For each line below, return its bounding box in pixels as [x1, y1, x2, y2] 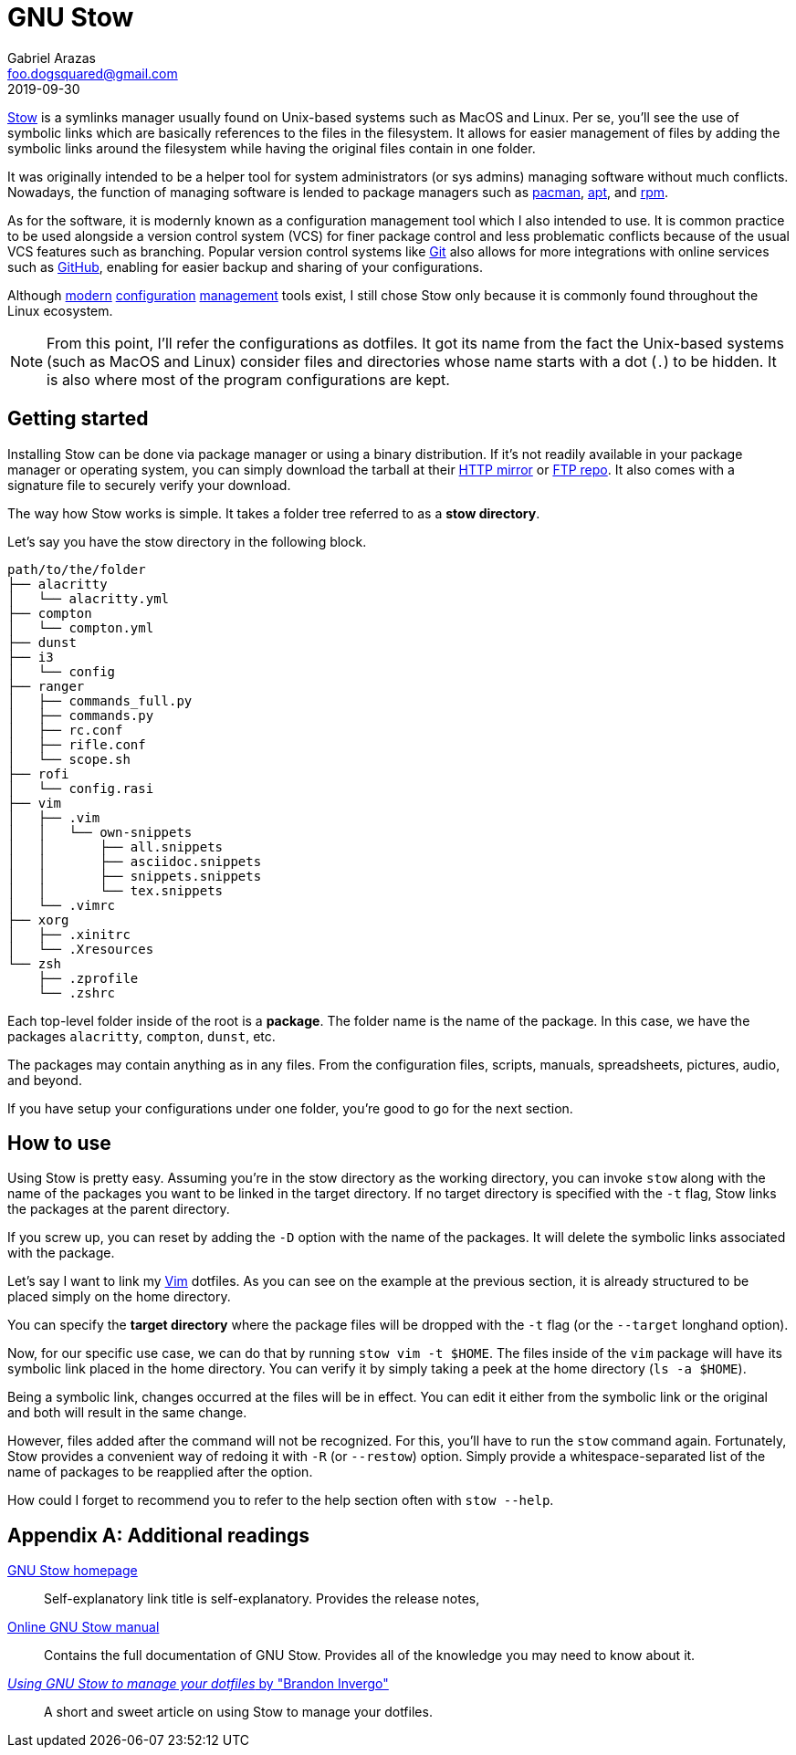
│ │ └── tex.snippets [7, 883, 224, 898]
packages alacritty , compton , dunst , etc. [7, 1028, 276, 1044]
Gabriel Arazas [7, 49, 96, 66]
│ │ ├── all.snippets [7, 839, 224, 854]
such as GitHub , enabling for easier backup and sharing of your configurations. [7, 258, 483, 275]
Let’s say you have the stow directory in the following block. [7, 533, 367, 549]
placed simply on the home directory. [7, 1289, 231, 1305]
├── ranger [7, 678, 85, 694]
